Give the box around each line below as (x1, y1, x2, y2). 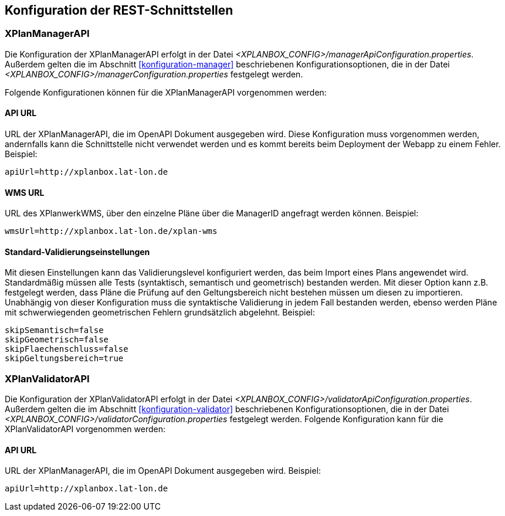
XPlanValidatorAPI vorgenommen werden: (5, 424, 165, 434)
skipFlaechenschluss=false (5, 344, 128, 354)
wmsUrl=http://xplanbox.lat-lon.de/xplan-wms (5, 226, 218, 236)
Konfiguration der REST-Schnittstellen (5, 3, 233, 18)
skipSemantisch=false (5, 325, 104, 335)
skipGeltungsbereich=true (5, 354, 124, 364)
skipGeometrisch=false (5, 335, 109, 345)
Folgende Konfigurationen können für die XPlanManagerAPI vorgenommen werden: (5, 87, 327, 97)
